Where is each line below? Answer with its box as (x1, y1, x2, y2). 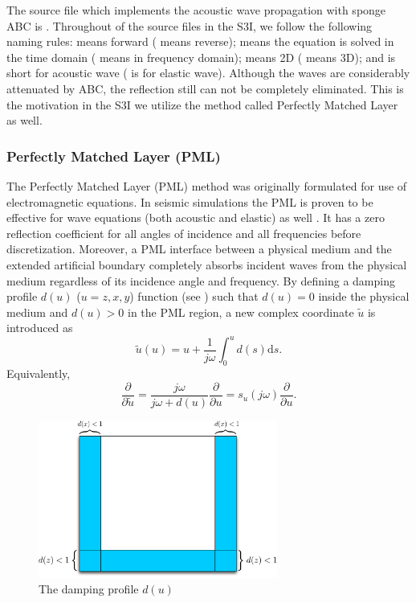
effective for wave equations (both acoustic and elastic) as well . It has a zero (6, 209, 385, 226)
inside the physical (318, 288, 410, 305)
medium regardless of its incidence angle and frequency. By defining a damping (6, 272, 395, 289)
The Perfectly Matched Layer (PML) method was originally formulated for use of (6, 177, 407, 194)
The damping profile (39, 580, 139, 597)
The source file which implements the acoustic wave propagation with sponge (6, 2, 386, 18)
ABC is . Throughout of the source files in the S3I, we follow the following (6, 17, 373, 34)
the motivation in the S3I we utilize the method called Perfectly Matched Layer (6, 96, 398, 113)
